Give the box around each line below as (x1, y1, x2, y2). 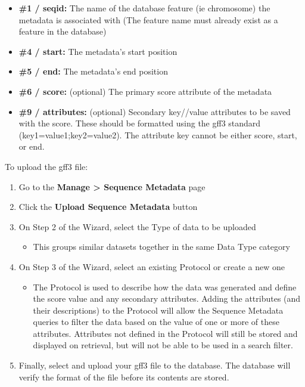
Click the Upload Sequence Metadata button (18, 200, 198, 213)
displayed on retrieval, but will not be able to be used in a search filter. (33, 339, 293, 351)
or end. (18, 140, 45, 153)
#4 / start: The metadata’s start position (18, 45, 178, 57)
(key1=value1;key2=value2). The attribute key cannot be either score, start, (18, 128, 297, 141)
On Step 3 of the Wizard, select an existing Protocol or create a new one (18, 260, 285, 273)
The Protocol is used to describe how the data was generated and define (33, 280, 297, 293)
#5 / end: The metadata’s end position (18, 65, 168, 78)
